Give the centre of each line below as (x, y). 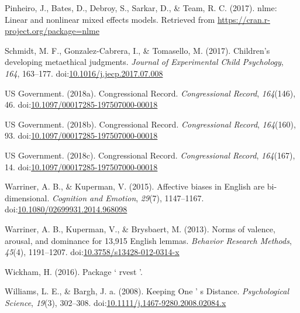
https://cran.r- (244, 19)
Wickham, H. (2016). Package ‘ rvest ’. (74, 271)
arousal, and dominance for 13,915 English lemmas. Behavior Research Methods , (148, 240)
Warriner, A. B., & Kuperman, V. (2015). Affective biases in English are (135, 186)
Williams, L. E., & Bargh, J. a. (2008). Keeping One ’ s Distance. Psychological (147, 291)
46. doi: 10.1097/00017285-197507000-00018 (81, 104)
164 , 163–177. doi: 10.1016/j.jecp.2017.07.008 (84, 73)
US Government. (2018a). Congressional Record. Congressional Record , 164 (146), (150, 93)
